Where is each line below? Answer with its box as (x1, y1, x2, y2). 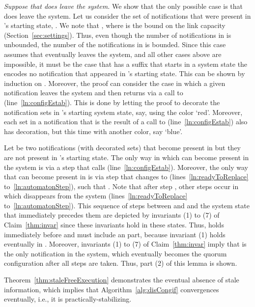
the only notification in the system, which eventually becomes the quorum (4, 248, 227, 258)
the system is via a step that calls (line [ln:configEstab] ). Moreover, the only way (4, 162, 248, 172)
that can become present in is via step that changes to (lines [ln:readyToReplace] (4, 171, 249, 182)
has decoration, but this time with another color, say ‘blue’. (4, 126, 183, 136)
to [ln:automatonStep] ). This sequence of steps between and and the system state (4, 200, 250, 210)
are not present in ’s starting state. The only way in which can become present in (4, 152, 249, 162)
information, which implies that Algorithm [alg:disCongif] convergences (4, 284, 219, 294)
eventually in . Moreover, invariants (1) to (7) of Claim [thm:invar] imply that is (4, 239, 247, 249)
